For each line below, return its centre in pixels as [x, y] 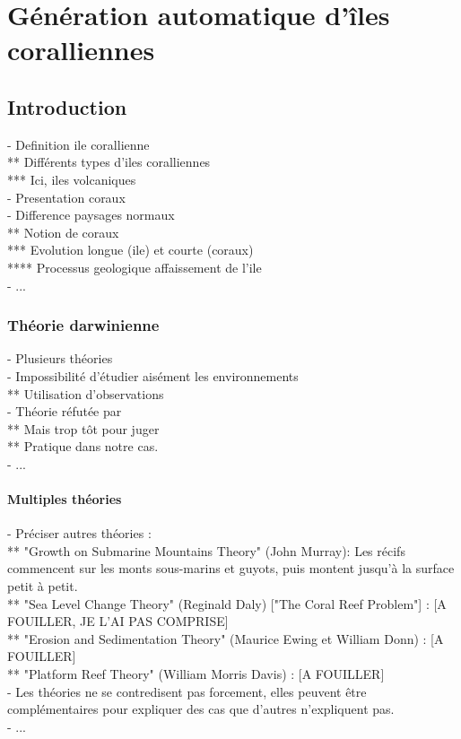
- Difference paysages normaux [91, 215]
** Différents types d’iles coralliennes [109, 162]
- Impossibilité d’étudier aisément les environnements [153, 375]
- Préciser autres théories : [79, 533]
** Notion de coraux [63, 232]
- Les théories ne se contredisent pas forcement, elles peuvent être [187, 691]
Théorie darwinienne [83, 325]
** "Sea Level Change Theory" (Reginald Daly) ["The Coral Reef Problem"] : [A [227, 603]
